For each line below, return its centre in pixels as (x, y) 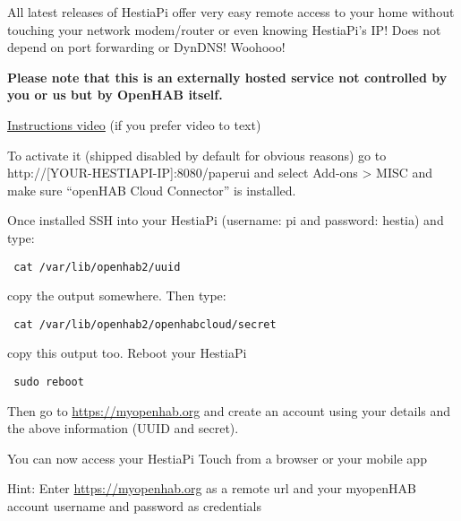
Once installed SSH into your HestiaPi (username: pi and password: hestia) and (226, 220)
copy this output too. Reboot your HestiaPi (127, 353)
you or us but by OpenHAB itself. (115, 95)
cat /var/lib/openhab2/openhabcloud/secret (145, 324)
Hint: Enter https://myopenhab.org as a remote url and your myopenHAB (212, 488)
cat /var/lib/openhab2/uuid (97, 267)
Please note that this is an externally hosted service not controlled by (227, 77)
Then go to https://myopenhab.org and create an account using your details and (229, 410)
